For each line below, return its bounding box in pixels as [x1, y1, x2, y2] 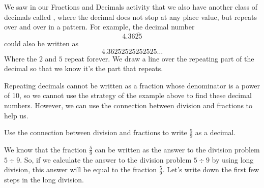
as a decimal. [195, 127, 236, 138]
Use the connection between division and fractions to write [4, 127, 187, 138]
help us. [4, 110, 28, 120]
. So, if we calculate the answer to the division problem [20, 154, 192, 165]
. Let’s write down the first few [162, 164, 259, 175]
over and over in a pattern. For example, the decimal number [4, 21, 195, 32]
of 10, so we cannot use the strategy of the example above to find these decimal [4, 90, 252, 101]
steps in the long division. [4, 174, 84, 185]
